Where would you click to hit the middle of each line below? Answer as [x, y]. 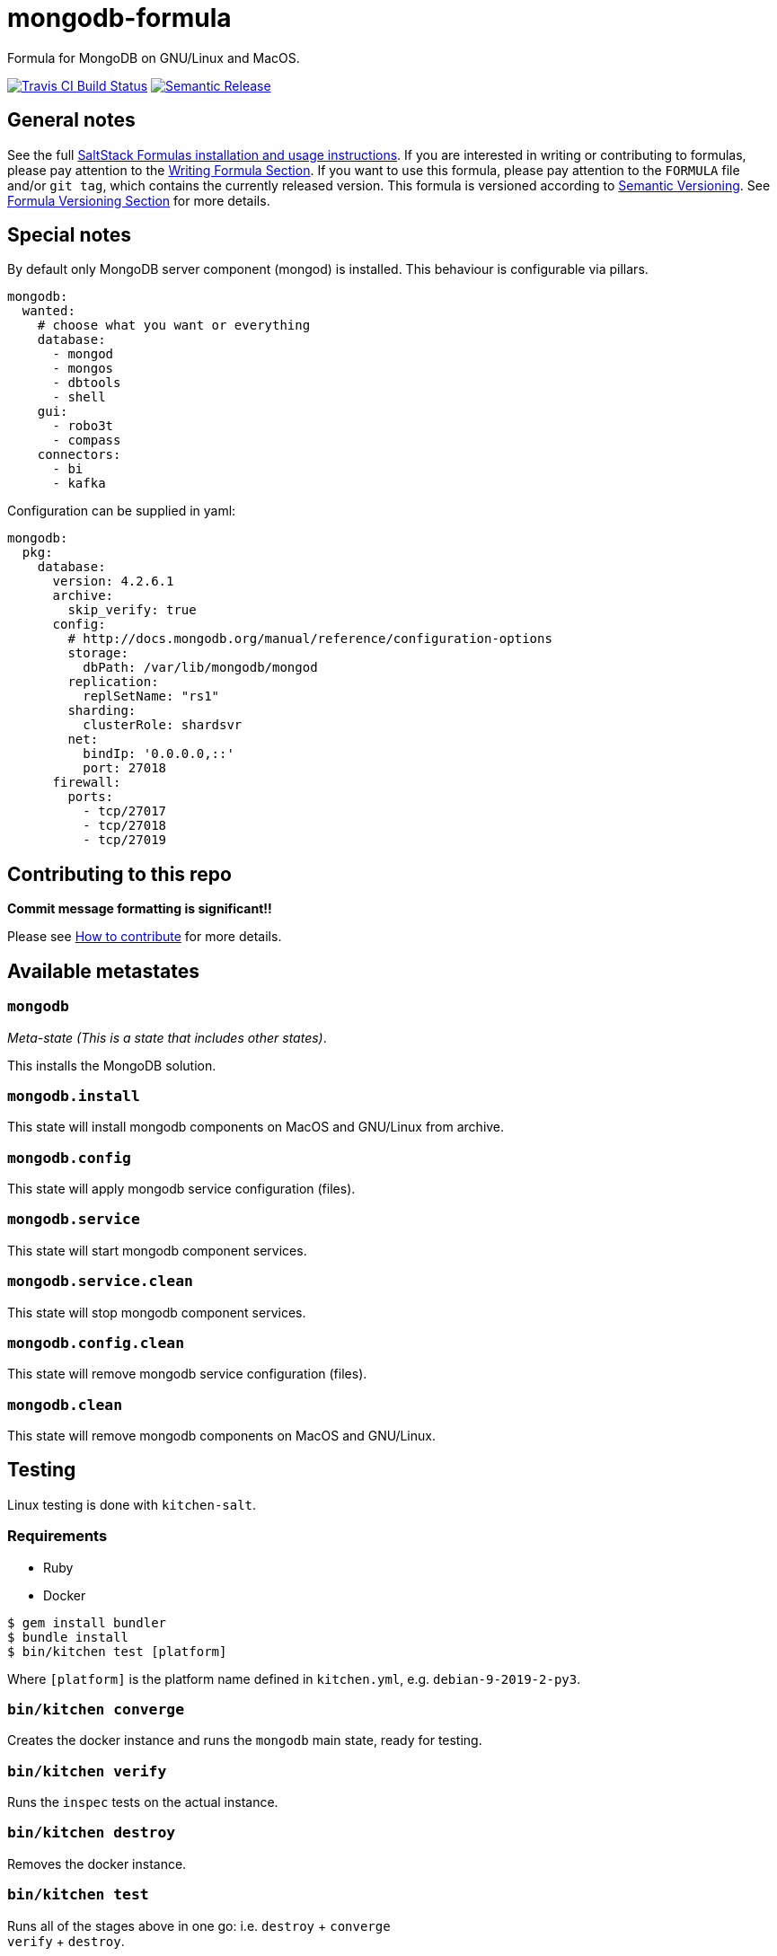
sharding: [102, 711]
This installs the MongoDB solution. [112, 1065]
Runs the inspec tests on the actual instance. [143, 1802]
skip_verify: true [132, 610]
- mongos [83, 369]
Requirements [57, 1536]
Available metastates [103, 971]
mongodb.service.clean [100, 1282]
